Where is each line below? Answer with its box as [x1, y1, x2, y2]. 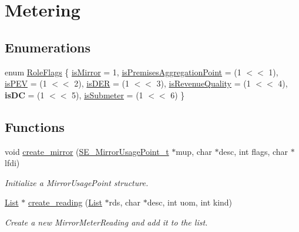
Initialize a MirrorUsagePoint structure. [5, 176, 149, 188]
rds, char [109, 196, 141, 208]
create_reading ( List [28, 196, 102, 208]
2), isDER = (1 [74, 77, 129, 90]
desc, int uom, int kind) [147, 196, 233, 208]
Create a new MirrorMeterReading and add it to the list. [5, 216, 208, 228]
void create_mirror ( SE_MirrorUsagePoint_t [5, 145, 169, 157]
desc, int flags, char [219, 145, 288, 157]
